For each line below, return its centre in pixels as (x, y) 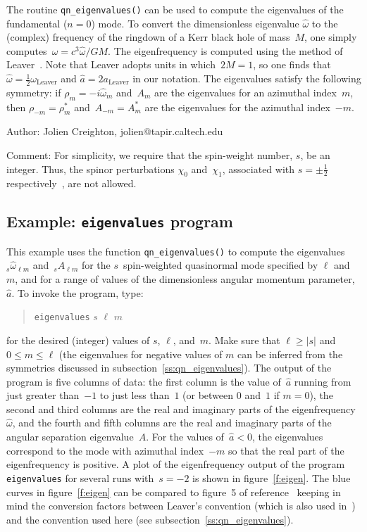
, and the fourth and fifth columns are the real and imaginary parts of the (172, 423)
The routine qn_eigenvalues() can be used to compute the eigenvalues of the (175, 9)
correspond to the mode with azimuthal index (105, 450)
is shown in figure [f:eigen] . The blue (272, 477)
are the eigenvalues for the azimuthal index (237, 107)
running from (323, 381)
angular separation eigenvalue (70, 437)
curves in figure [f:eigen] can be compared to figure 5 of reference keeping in (174, 492)
